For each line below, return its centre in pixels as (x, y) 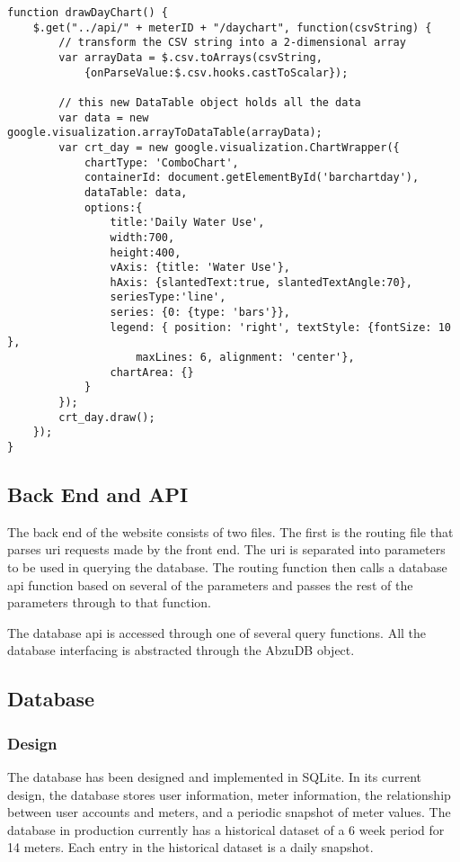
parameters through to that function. (109, 602)
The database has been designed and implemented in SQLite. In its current (215, 777)
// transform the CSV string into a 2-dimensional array (232, 43)
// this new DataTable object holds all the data (210, 102)
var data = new (104, 117)
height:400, (146, 252)
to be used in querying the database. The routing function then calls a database (227, 567)
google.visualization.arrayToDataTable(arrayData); (165, 133)
